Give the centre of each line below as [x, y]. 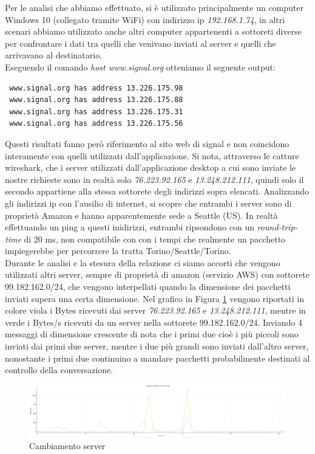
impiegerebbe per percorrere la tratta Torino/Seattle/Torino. [118, 251]
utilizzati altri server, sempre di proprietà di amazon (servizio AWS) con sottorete [157, 274]
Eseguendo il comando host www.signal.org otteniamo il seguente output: [140, 67]
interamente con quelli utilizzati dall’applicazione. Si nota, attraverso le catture [152, 155]
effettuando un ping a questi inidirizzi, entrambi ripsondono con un [130, 227]
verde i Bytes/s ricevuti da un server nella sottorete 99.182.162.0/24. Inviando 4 [154, 322]
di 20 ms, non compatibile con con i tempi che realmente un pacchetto [155, 239]
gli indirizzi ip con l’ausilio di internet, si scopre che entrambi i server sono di [148, 203]
